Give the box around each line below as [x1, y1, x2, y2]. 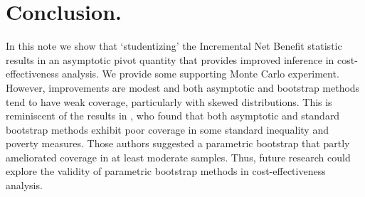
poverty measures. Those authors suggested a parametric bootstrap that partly [6, 136, 350, 151]
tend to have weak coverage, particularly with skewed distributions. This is [6, 94, 332, 109]
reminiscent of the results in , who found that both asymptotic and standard [6, 108, 340, 123]
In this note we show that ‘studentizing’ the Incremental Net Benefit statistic [6, 38, 342, 53]
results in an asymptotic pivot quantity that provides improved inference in [6, 52, 334, 67]
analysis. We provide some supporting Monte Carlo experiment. [62, 66, 339, 81]
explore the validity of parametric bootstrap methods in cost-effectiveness [6, 164, 326, 179]
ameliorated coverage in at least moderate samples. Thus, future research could [6, 149, 351, 164]
